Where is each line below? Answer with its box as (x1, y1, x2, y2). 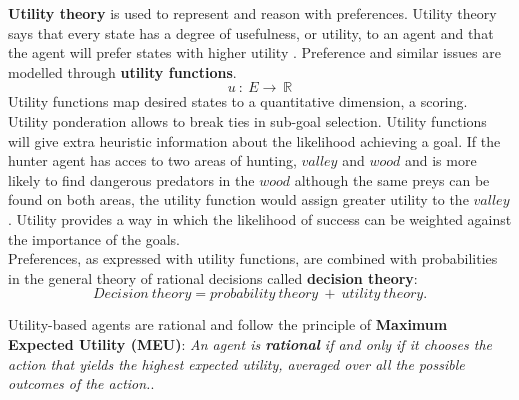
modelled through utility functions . (8, 61, 237, 82)
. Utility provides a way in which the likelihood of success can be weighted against (8, 208, 512, 229)
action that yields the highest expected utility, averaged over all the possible (8, 353, 465, 374)
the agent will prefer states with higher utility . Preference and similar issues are (8, 42, 501, 63)
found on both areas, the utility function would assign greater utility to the (8, 189, 469, 210)
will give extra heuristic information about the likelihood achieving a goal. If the (8, 130, 501, 151)
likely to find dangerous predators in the (8, 169, 255, 190)
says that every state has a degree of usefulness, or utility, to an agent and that (8, 22, 494, 43)
